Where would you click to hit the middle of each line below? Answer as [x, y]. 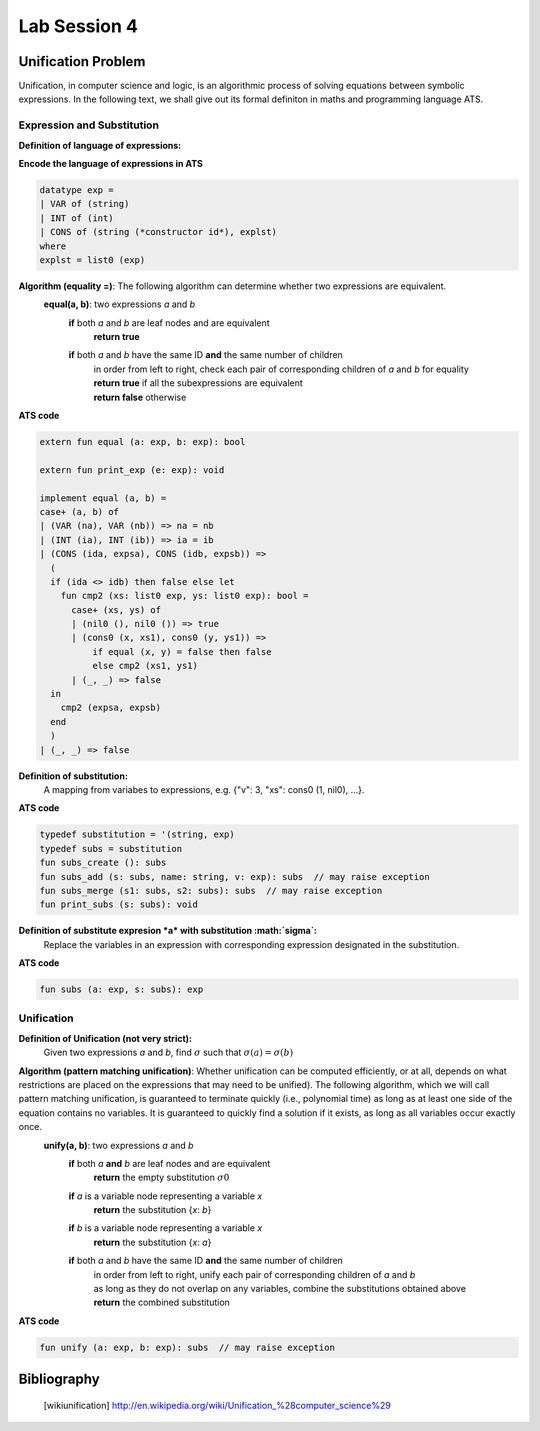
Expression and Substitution [89, 125]
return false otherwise [140, 397]
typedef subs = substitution [111, 848]
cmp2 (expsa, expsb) [111, 708]
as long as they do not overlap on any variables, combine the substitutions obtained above [280, 1289]
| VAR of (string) [84, 204]
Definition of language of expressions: [100, 145]
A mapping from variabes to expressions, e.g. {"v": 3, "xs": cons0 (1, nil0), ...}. [204, 789]
